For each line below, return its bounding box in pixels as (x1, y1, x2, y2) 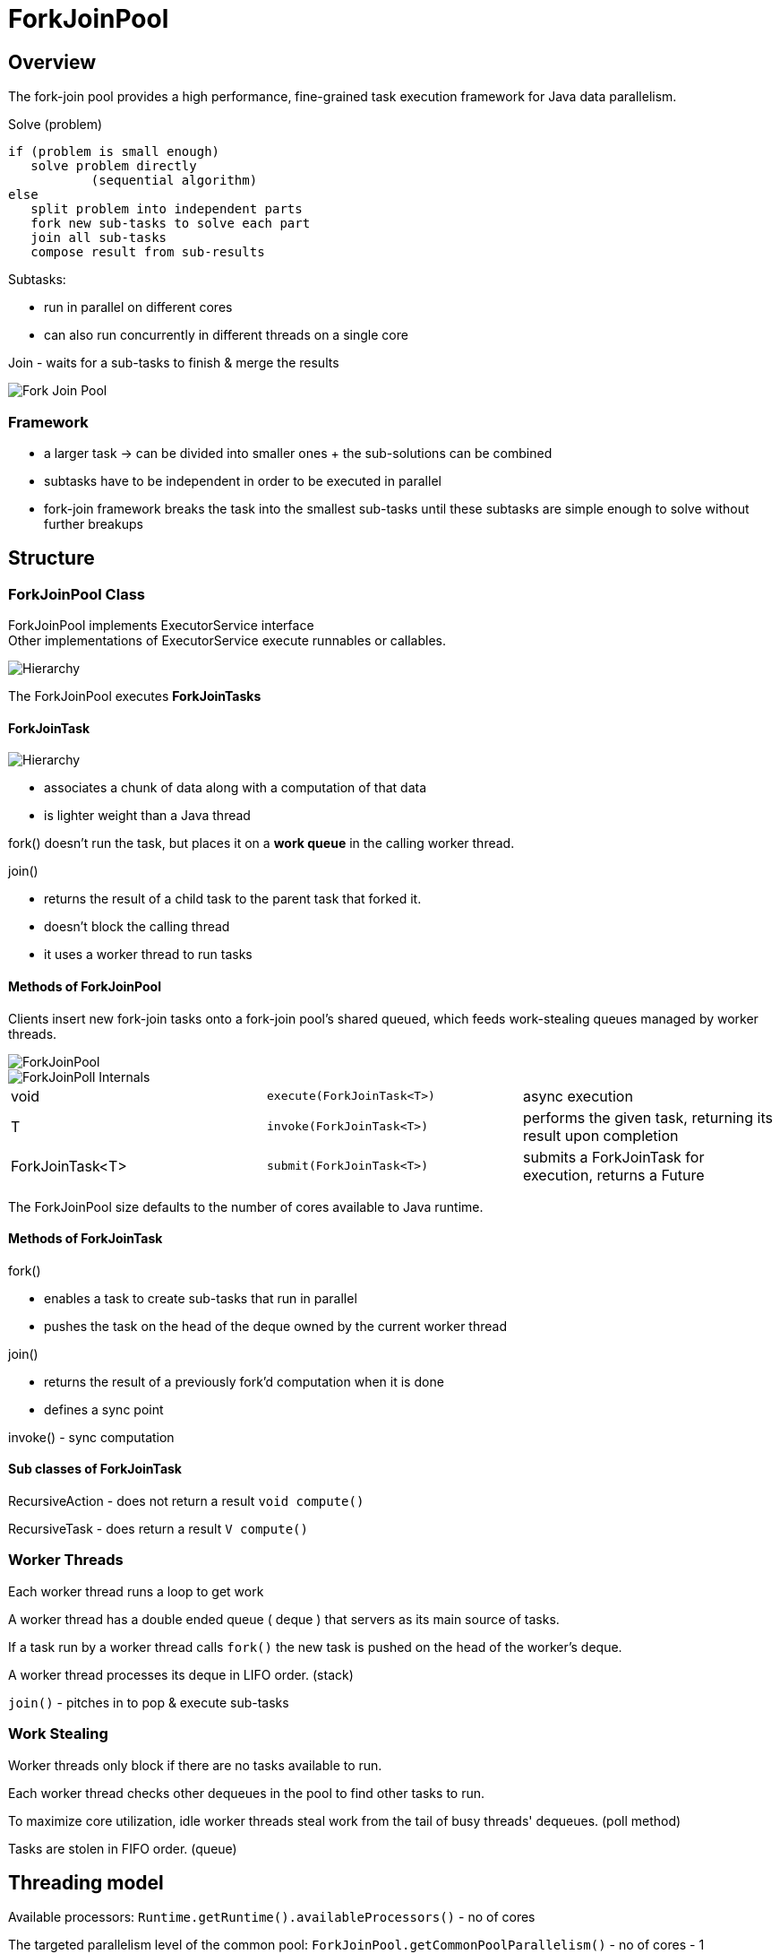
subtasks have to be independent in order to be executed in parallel (44, 472, 441, 488)
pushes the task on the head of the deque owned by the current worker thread (44, 1318, 507, 1334)
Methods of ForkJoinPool (8, 978, 161, 994)
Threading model (8, 1871, 164, 1894)
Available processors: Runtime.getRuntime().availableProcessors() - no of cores (8, 1909, 536, 1925)
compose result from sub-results (30, 245, 265, 260)
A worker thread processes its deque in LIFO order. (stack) (8, 1666, 354, 1682)
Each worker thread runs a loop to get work (8, 1583, 264, 1599)
